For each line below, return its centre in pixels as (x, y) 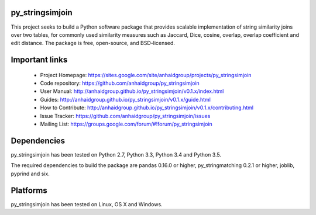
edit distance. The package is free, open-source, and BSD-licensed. (93, 43)
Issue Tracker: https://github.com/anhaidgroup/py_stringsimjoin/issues (125, 116)
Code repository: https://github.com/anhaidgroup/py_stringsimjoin (120, 83)
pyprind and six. (30, 174)
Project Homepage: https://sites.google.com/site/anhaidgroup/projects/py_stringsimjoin (146, 75)
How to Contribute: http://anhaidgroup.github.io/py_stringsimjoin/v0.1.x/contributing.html (147, 107)
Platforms (29, 190)
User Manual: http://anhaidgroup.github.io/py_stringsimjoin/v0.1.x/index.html (132, 91)
